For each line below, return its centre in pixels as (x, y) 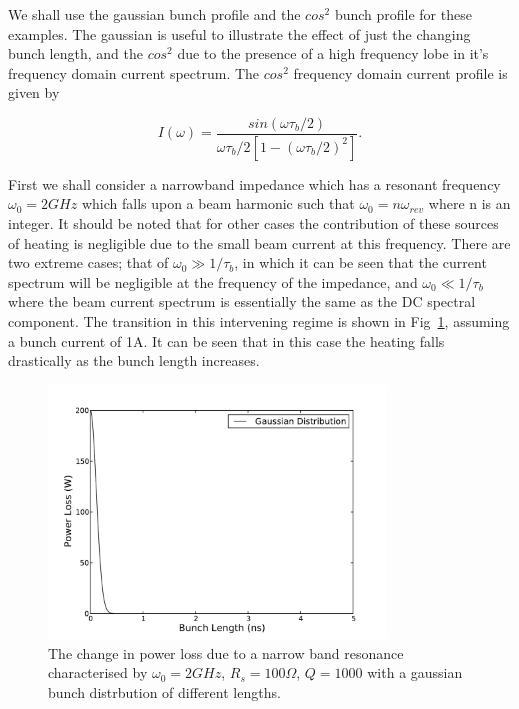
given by (34, 92)
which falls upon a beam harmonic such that (218, 203)
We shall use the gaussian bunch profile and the (154, 14)
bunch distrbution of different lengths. (164, 691)
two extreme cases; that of (88, 262)
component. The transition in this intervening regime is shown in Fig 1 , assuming (259, 321)
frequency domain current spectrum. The (134, 72)
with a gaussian (415, 672)
